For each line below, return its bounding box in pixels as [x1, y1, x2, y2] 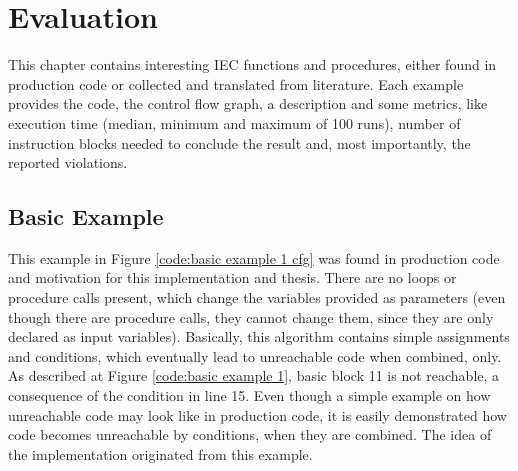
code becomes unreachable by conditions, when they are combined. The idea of [8, 424, 492, 445]
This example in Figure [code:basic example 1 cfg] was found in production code [8, 247, 500, 268]
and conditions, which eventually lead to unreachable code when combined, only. [8, 345, 502, 366]
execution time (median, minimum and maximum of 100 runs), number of [8, 112, 461, 133]
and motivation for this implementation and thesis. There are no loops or [8, 267, 457, 288]
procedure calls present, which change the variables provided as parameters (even [8, 287, 506, 308]
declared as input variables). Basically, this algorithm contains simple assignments [8, 326, 510, 347]
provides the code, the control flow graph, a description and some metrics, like [8, 93, 488, 114]
